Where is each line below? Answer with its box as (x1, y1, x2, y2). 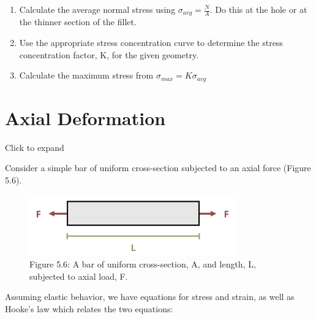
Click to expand (5, 140, 64, 153)
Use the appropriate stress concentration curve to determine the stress (19, 36, 283, 49)
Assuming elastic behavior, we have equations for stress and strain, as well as (5, 290, 295, 303)
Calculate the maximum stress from (19, 69, 154, 82)
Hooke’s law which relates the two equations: (5, 302, 173, 315)
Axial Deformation (5, 105, 166, 130)
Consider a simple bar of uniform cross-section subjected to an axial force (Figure (5, 161, 311, 174)
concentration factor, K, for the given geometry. (19, 48, 199, 61)
